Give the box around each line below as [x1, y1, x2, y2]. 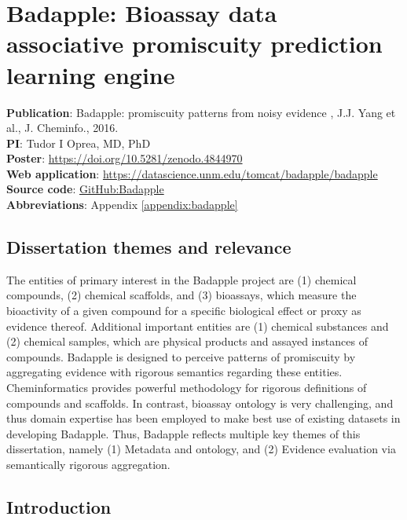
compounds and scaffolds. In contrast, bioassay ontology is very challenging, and [6, 394, 394, 411]
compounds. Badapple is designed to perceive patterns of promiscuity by [6, 348, 356, 364]
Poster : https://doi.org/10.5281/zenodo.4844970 [6, 150, 243, 167]
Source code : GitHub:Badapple [6, 181, 164, 197]
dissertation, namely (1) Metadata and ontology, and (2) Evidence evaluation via [6, 441, 396, 457]
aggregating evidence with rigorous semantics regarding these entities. [6, 364, 343, 380]
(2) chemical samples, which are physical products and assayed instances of [6, 333, 368, 350]
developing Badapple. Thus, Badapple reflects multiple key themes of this [6, 425, 361, 441]
